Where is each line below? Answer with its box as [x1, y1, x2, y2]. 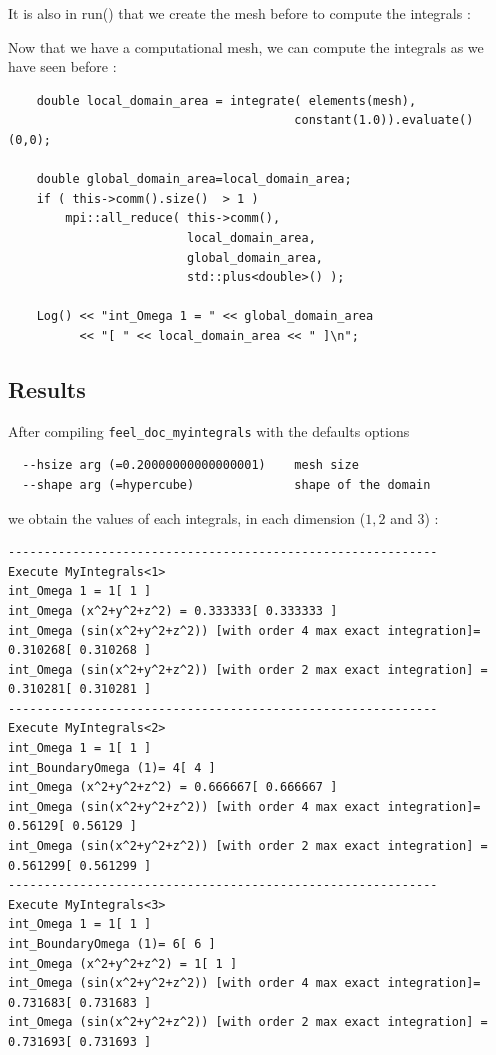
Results [8, 373, 86, 404]
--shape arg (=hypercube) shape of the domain [22, 477, 431, 492]
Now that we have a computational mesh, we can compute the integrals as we [8, 36, 484, 57]
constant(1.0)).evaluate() [294, 113, 474, 128]
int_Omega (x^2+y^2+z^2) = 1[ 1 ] [8, 956, 238, 971]
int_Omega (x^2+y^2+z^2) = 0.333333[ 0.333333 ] [8, 603, 338, 618]
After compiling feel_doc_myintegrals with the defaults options [8, 420, 410, 441]
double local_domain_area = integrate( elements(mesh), [36, 93, 417, 108]
